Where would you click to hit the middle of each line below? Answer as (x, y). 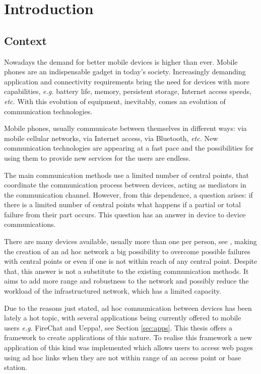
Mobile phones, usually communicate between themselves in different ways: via (125, 128)
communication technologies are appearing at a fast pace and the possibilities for (129, 148)
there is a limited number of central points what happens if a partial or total (122, 204)
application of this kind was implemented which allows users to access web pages (129, 347)
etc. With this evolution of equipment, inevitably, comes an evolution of (115, 101)
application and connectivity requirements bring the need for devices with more (127, 81)
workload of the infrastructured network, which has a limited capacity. (113, 291)
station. (16, 367)
